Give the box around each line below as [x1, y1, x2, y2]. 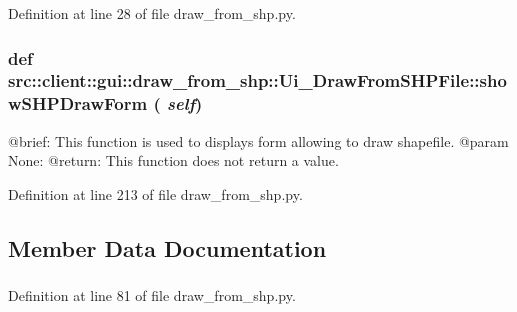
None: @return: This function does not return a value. [8, 150, 339, 171]
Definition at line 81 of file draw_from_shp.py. [8, 285, 296, 306]
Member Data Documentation [8, 232, 327, 263]
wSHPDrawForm [8, 91, 148, 116]
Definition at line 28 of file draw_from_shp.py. [8, 3, 296, 23]
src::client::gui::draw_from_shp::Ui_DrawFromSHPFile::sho [8, 68, 507, 93]
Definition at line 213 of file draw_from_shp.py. [8, 183, 303, 204]
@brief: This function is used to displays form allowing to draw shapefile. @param [8, 130, 509, 151]
